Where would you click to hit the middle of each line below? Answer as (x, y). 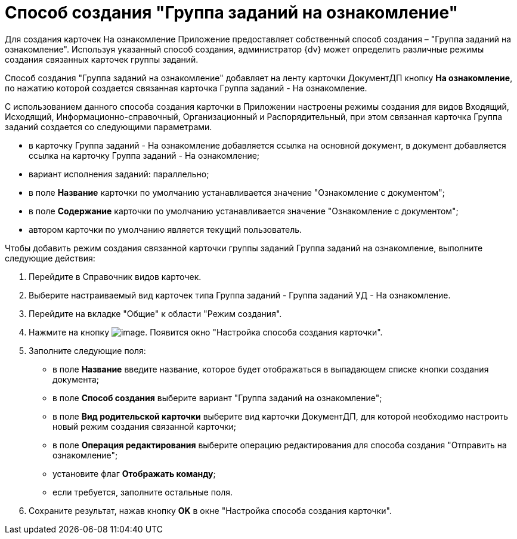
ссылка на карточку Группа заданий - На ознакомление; (144, 155)
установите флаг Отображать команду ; (134, 473)
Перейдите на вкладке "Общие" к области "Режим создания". (155, 313)
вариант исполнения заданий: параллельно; (119, 174)
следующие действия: (50, 258)
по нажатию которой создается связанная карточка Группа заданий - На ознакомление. (186, 88)
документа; (76, 379)
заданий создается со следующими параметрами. (109, 127)
